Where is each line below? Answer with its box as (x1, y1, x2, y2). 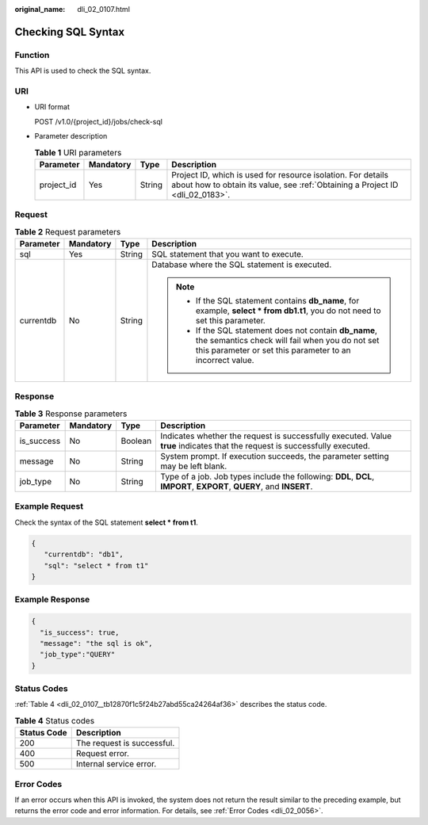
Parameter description (34, 132, 108, 141)
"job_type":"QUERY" (40, 650, 116, 659)
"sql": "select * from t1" (44, 561, 149, 570)
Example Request (14, 501, 83, 512)
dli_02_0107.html (77, 5, 131, 13)
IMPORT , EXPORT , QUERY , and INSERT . (160, 481, 313, 492)
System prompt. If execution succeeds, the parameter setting (160, 451, 389, 462)
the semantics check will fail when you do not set (195, 334, 380, 346)
